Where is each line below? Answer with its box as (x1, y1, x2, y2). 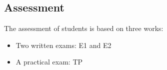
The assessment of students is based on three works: (4, 23, 163, 33)
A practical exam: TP (15, 56, 83, 67)
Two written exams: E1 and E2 (15, 39, 111, 50)
